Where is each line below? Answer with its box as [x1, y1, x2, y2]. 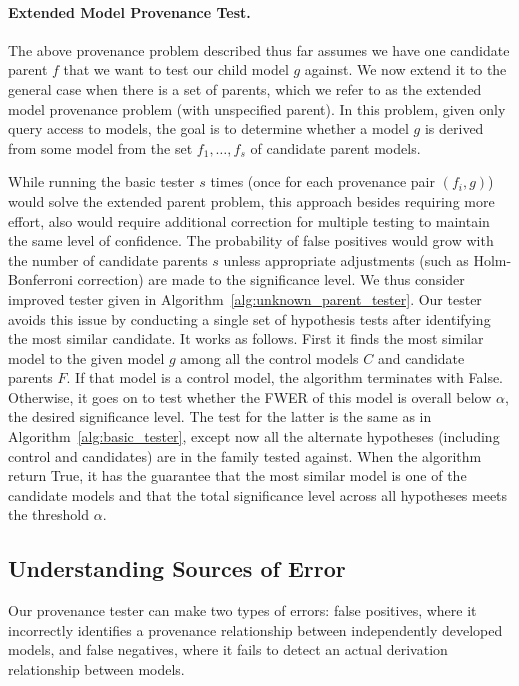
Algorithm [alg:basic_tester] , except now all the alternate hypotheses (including [8, 426, 500, 447]
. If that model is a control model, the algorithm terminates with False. [66, 367, 504, 388]
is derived [424, 118, 484, 139]
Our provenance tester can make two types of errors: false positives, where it [8, 600, 477, 621]
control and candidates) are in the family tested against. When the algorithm [8, 445, 482, 466]
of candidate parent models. [250, 137, 421, 158]
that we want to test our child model [63, 59, 289, 80]
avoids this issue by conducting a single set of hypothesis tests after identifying [8, 308, 491, 329]
